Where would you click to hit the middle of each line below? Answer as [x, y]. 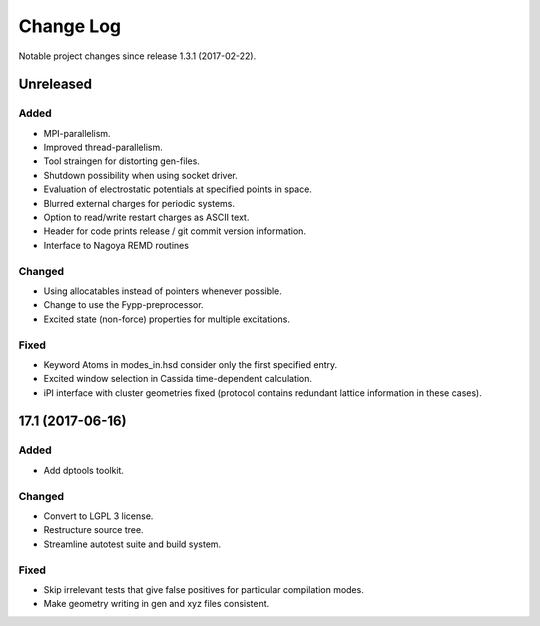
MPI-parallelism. [77, 133]
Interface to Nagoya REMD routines [116, 245]
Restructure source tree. [93, 530]
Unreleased [55, 84]
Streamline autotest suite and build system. [132, 544]
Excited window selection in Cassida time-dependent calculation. [178, 379]
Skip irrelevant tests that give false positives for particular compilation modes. [203, 589]
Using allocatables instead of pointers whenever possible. [162, 291]
